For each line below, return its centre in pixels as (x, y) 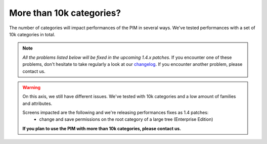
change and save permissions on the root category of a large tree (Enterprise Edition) (126, 119)
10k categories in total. (32, 34)
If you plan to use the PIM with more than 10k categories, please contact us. (102, 128)
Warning (31, 87)
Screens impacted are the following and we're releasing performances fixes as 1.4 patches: (115, 113)
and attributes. (37, 103)
